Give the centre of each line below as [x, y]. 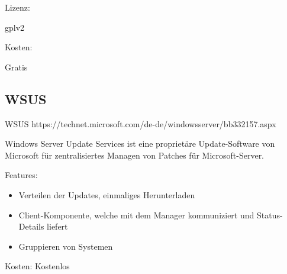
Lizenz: [17, 7]
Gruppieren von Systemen [66, 246]
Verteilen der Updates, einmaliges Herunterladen [107, 194]
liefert [57, 226]
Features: [21, 175]
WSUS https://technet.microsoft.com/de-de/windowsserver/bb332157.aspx [141, 123]
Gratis [16, 67]
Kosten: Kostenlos [37, 266]
